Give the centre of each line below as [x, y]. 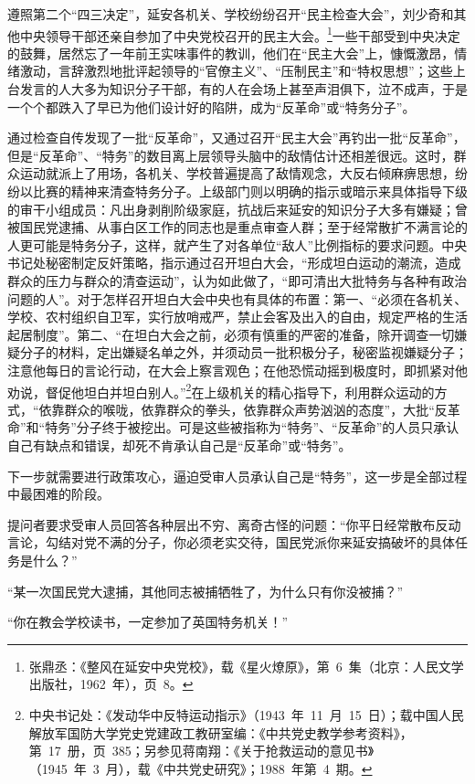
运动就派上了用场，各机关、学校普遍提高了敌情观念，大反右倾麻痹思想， [237, 173]
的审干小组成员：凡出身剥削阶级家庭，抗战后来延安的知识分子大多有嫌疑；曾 [237, 209]
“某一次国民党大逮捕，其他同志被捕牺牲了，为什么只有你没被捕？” [206, 591]
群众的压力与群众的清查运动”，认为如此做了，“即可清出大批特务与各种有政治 [237, 280]
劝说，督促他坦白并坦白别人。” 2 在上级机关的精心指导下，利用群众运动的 [221, 390]
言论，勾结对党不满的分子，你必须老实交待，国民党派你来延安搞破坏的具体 [231, 542]
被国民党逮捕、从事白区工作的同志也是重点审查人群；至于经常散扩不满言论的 [237, 227]
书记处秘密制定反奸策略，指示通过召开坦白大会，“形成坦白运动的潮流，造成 [234, 263]
